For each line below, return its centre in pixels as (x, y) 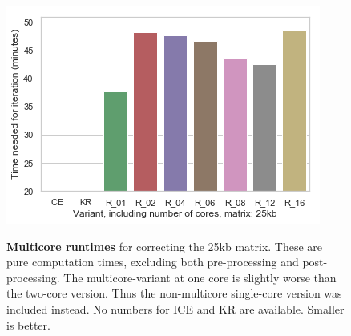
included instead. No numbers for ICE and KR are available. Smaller (175, 308)
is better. (28, 324)
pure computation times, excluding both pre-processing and (153, 262)
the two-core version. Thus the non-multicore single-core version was (174, 293)
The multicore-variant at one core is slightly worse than (200, 277)
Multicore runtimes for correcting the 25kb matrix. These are (165, 246)
